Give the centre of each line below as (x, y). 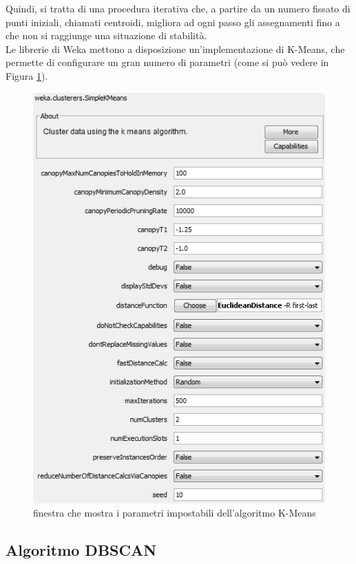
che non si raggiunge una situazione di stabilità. (106, 35)
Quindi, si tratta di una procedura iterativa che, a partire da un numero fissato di (178, 8)
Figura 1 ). (27, 75)
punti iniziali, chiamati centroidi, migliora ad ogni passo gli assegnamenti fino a (173, 22)
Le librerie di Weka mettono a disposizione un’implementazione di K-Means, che (175, 48)
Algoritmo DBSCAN (81, 550)
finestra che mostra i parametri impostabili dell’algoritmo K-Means (175, 513)
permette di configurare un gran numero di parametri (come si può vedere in (167, 62)
